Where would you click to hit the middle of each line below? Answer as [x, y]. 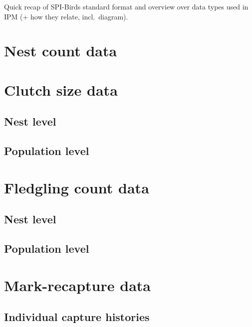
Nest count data [61, 51]
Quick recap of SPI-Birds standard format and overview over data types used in [126, 6]
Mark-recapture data [77, 285]
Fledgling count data [77, 187]
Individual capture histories [77, 317]
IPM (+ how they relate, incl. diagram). [66, 16]
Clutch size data [61, 89]
